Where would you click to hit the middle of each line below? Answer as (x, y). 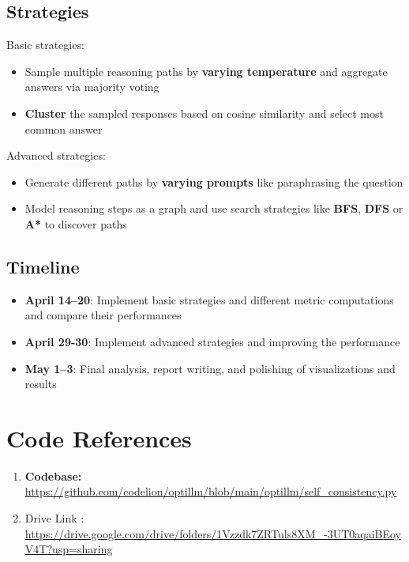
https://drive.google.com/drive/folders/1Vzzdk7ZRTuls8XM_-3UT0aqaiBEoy (213, 533)
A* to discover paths (76, 223)
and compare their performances (103, 315)
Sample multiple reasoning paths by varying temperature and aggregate (206, 71)
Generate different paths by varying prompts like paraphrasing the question (214, 181)
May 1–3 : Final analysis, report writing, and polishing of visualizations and (210, 368)
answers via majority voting (92, 87)
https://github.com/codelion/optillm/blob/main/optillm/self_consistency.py (211, 491)
